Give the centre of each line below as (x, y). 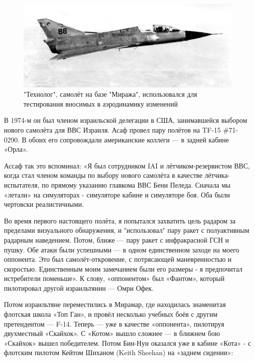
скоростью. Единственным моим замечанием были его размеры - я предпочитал (123, 268)
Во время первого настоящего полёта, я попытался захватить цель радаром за (120, 220)
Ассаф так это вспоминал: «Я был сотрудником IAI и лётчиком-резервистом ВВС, (127, 165)
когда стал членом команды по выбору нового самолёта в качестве (103, 175)
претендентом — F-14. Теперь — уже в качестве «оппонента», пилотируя (114, 323)
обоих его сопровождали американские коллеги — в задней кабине (129, 139)
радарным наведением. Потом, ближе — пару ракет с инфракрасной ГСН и (116, 239)
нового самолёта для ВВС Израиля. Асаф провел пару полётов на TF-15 (113, 129)
